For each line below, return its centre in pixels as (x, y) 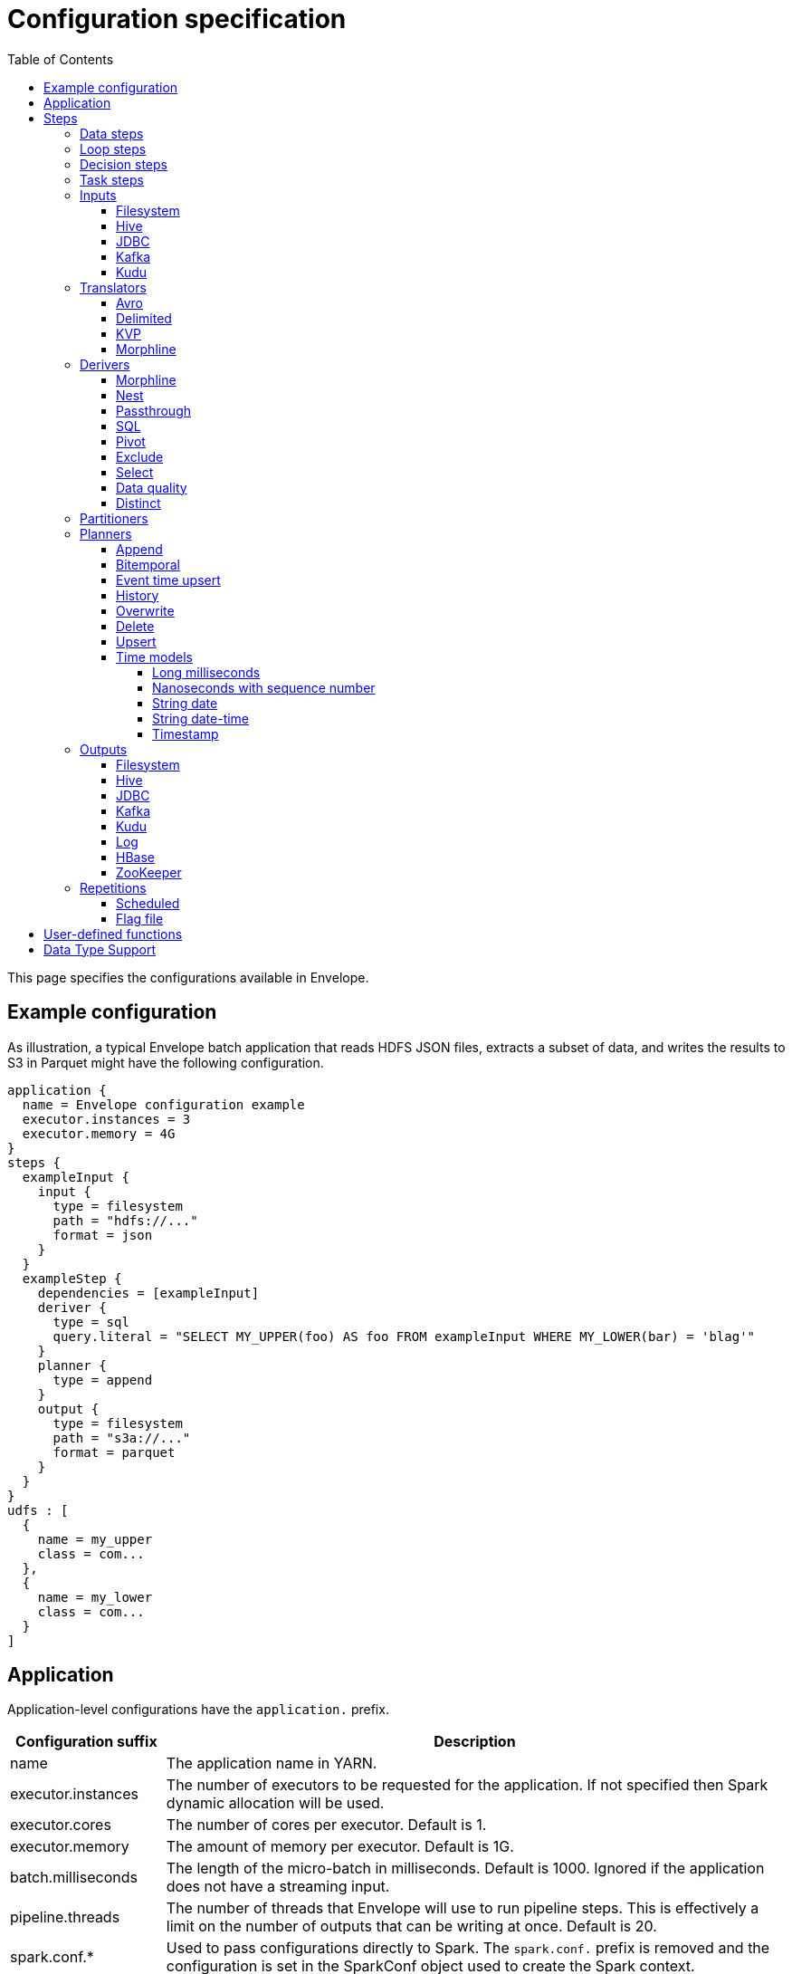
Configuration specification (177, 19)
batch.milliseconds (74, 1878)
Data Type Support (100, 949)
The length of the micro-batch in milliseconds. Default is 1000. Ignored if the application (465, 1869)
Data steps (112, 133)
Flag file (140, 918)
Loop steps (113, 149)
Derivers (105, 364)
